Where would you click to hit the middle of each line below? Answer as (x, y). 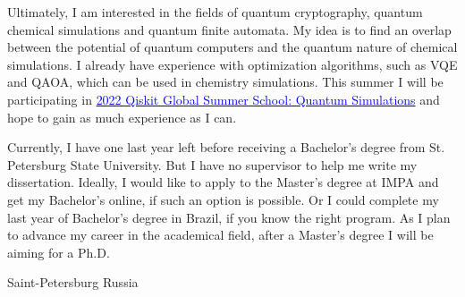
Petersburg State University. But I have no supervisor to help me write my (212, 164)
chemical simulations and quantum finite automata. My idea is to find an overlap (229, 29)
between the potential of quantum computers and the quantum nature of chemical (232, 47)
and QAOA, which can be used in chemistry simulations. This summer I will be (225, 82)
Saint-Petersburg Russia (73, 282)
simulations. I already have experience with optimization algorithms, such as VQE (232, 64)
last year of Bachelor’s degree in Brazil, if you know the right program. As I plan (229, 217)
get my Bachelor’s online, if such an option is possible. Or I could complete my (223, 199)
